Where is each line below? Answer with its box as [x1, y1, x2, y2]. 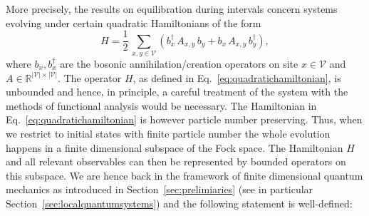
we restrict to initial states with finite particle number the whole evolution [6, 125, 331, 140]
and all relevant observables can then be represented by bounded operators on [6, 154, 346, 169]
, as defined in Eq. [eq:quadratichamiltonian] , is [132, 70, 341, 85]
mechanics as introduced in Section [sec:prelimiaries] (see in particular [6, 182, 313, 197]
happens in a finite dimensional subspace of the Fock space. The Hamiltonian [6, 140, 343, 155]
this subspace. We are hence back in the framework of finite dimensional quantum [6, 168, 363, 182]
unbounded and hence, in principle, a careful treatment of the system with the [6, 84, 348, 99]
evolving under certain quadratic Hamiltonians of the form [6, 15, 261, 30]
